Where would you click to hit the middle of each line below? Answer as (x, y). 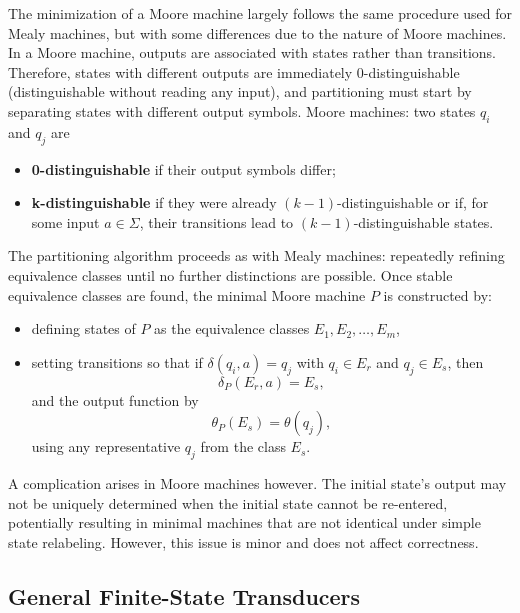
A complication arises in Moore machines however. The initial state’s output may (257, 482)
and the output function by (115, 399)
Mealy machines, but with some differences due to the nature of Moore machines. (257, 32)
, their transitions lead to (216, 221)
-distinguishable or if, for (413, 202)
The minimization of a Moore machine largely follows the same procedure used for (260, 13)
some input (65, 221)
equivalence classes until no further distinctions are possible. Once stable (230, 274)
